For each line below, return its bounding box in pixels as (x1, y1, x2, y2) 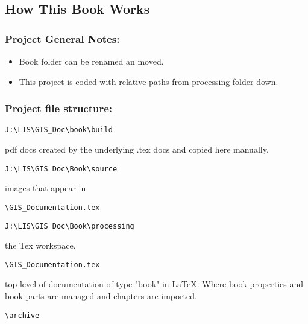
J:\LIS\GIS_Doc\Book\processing (5, 221, 134, 230)
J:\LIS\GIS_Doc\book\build (5, 125, 113, 135)
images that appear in (5, 182, 86, 194)
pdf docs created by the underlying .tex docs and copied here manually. (5, 143, 269, 156)
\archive (5, 311, 40, 320)
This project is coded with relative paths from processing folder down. (19, 75, 278, 87)
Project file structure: (5, 101, 113, 116)
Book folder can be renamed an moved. (19, 55, 164, 67)
